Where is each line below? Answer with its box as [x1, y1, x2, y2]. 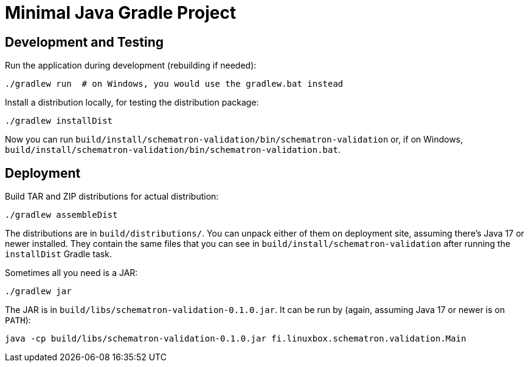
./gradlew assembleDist [5, 210, 118, 220]
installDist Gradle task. [5, 249, 112, 260]
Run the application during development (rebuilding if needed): [5, 60, 257, 71]
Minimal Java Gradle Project [5, 2, 237, 23]
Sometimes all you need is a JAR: [5, 268, 138, 278]
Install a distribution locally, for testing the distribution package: [5, 97, 259, 108]
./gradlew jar [5, 286, 72, 297]
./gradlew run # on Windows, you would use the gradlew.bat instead [5, 79, 344, 89]
